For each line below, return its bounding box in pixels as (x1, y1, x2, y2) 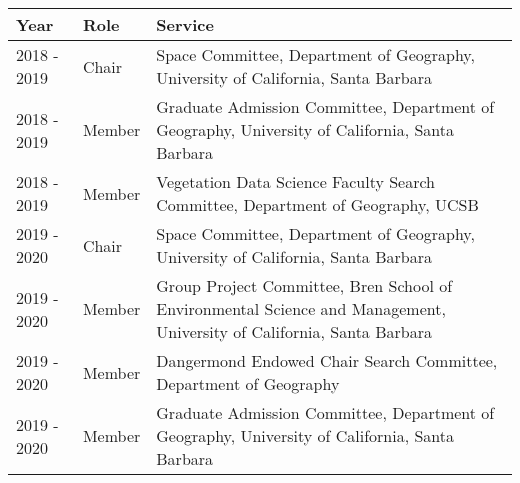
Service (156, 13, 214, 36)
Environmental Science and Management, (156, 297, 446, 320)
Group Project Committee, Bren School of (156, 274, 453, 297)
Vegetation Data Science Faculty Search (156, 170, 436, 193)
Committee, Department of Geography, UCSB (156, 193, 479, 216)
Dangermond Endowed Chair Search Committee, (156, 349, 498, 372)
